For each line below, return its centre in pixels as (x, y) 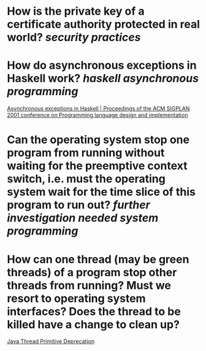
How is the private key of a (76, 11)
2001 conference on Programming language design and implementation (97, 115)
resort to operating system (76, 298)
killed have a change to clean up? (93, 324)
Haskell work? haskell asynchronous (103, 79)
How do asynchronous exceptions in (102, 65)
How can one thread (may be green (98, 259)
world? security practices (74, 37)
